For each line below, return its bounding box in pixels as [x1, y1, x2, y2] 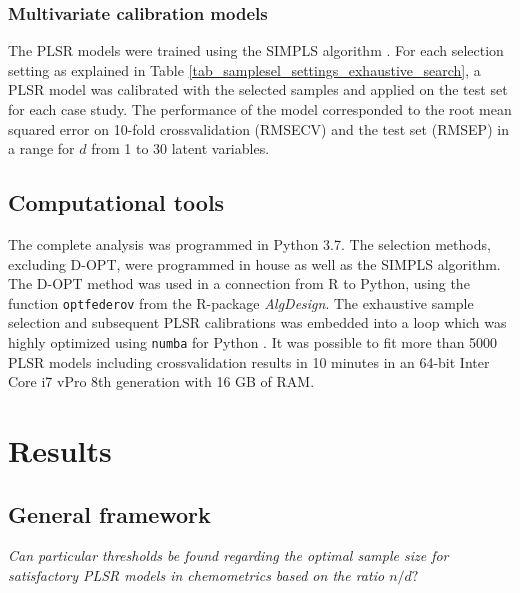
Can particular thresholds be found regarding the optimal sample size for [8, 545, 449, 566]
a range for [8, 138, 75, 159]
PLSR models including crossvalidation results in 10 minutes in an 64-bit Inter [8, 351, 490, 372]
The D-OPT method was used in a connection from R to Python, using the [8, 273, 470, 294]
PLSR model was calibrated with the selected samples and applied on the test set [8, 79, 508, 100]
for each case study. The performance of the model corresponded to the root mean [8, 99, 512, 119]
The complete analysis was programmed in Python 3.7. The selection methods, [8, 233, 491, 254]
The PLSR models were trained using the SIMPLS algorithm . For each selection [8, 40, 504, 61]
